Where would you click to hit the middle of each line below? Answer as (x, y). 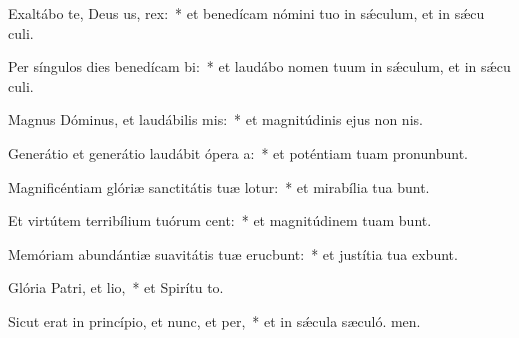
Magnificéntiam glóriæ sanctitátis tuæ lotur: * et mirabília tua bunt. (219, 186)
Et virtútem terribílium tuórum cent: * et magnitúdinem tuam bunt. (220, 220)
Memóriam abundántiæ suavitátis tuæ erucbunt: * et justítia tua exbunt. (233, 253)
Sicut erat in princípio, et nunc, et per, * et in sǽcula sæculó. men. (214, 320)
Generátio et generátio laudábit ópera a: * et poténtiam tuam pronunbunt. (238, 152)
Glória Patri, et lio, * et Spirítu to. (116, 287)
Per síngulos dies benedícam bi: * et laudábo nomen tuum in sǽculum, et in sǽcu (259, 66)
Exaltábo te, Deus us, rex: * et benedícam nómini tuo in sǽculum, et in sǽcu (246, 13)
